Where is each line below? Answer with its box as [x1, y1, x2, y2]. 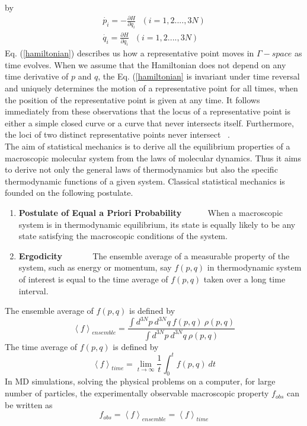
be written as [5, 398, 53, 411]
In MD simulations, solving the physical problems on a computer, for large [5, 375, 276, 387]
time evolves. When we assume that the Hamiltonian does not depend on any [5, 58, 286, 71]
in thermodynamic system [207, 261, 302, 274]
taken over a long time [203, 272, 286, 285]
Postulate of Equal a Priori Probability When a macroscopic [18, 206, 283, 218]
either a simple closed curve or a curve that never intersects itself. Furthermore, [5, 116, 294, 129]
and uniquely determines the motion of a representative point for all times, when [5, 82, 298, 94]
